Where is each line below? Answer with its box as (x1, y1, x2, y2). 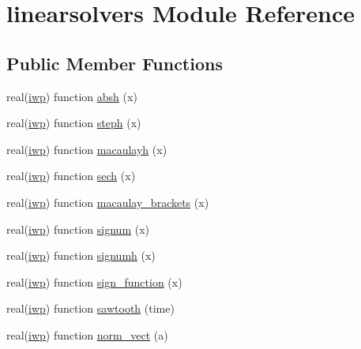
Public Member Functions (6, 51, 223, 75)
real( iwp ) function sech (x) (6, 167, 136, 184)
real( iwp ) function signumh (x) (6, 247, 156, 264)
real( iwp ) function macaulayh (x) (6, 141, 167, 157)
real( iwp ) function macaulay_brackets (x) (6, 193, 209, 210)
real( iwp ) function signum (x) (6, 220, 150, 237)
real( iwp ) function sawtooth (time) (6, 300, 175, 317)
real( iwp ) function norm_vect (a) (6, 326, 168, 343)
